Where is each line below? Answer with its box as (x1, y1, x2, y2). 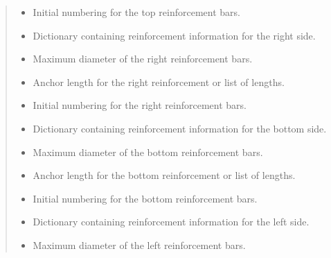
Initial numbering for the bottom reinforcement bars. (33, 191, 258, 205)
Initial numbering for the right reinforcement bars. (33, 98, 247, 112)
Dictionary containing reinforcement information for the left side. (33, 214, 310, 229)
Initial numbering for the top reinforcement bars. (33, 5, 240, 19)
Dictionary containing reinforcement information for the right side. (33, 28, 316, 42)
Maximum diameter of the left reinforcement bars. (33, 237, 246, 252)
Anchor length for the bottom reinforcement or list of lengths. (33, 168, 296, 182)
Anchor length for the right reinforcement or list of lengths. (33, 74, 285, 89)
